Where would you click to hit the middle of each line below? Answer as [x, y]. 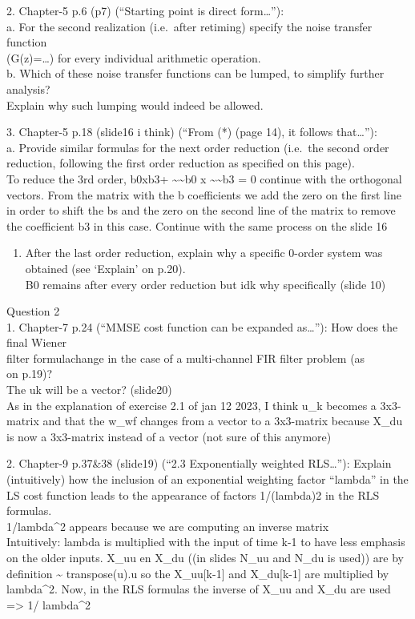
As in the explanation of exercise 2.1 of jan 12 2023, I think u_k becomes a [191, 405]
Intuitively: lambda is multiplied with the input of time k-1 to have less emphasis [206, 542]
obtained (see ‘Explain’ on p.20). [105, 268]
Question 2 [33, 311]
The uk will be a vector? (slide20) [89, 390]
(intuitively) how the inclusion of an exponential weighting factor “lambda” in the [207, 479]
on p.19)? [30, 374]
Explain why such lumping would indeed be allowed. [135, 105]
